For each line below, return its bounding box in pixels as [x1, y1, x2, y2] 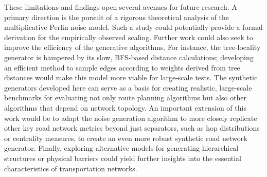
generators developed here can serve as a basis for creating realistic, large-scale [4, 82, 252, 93]
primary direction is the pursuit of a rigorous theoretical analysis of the [4, 11, 229, 22]
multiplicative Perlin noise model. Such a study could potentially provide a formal [4, 22, 263, 32]
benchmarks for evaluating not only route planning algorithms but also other [4, 92, 247, 103]
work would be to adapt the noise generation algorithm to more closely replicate [4, 112, 257, 123]
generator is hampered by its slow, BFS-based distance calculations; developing [4, 51, 254, 62]
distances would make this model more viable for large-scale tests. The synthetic [4, 72, 258, 83]
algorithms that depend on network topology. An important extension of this [4, 102, 246, 113]
